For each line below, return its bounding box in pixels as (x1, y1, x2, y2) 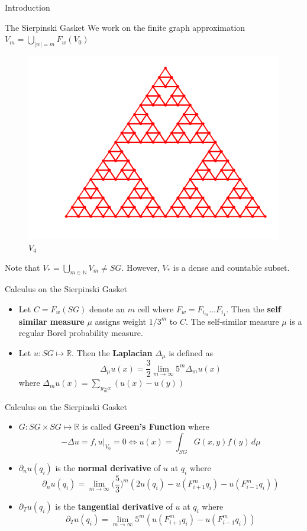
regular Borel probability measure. (18, 327, 143, 339)
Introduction (5, 1, 50, 13)
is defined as (169, 346, 214, 359)
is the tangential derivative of (55, 500, 173, 512)
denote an (89, 302, 125, 315)
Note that (5, 261, 40, 273)
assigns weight (95, 315, 147, 327)
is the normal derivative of (55, 461, 161, 474)
